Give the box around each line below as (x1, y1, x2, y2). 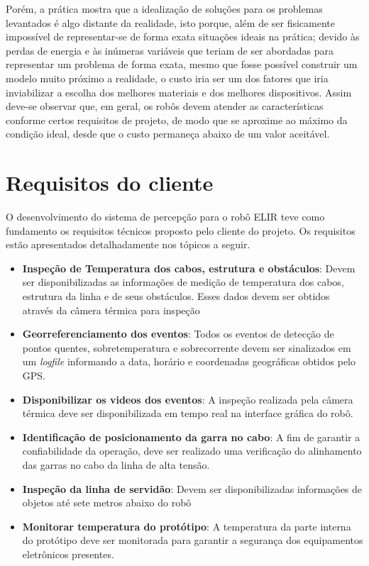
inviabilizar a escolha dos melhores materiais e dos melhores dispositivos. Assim (6, 84, 352, 99)
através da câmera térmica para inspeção (22, 302, 200, 317)
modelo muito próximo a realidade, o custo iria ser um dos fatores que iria (6, 70, 329, 85)
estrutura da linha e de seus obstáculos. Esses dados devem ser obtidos (22, 289, 330, 304)
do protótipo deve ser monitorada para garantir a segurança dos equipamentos (22, 533, 363, 548)
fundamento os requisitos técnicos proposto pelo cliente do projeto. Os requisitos (6, 223, 356, 238)
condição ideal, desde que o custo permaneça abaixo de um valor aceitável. (6, 126, 330, 141)
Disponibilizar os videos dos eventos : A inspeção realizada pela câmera (22, 392, 353, 406)
